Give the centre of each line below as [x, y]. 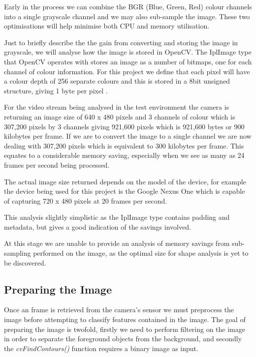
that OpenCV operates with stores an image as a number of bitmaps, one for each [128, 61]
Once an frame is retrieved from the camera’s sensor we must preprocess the [119, 310]
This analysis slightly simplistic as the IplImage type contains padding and [117, 217]
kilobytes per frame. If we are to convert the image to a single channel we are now [128, 136]
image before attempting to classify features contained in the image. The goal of [125, 319]
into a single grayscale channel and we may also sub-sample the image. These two [127, 16]
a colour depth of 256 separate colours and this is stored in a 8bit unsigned [117, 81]
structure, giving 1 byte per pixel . [56, 90]
